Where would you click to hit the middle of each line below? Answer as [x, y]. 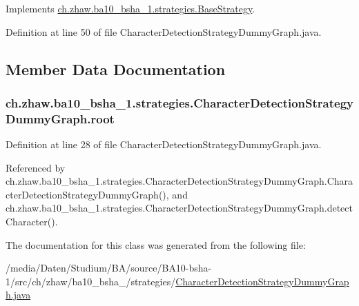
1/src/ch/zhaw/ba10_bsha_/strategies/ [91, 281]
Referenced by [36, 167]
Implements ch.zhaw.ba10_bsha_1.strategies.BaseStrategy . [130, 8]
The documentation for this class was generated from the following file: [156, 244]
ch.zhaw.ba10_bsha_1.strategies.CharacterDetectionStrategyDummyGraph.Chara [179, 181]
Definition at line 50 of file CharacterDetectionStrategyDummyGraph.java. [164, 31]
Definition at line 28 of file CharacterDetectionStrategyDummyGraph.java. [164, 144]
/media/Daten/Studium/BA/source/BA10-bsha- [109, 268]
